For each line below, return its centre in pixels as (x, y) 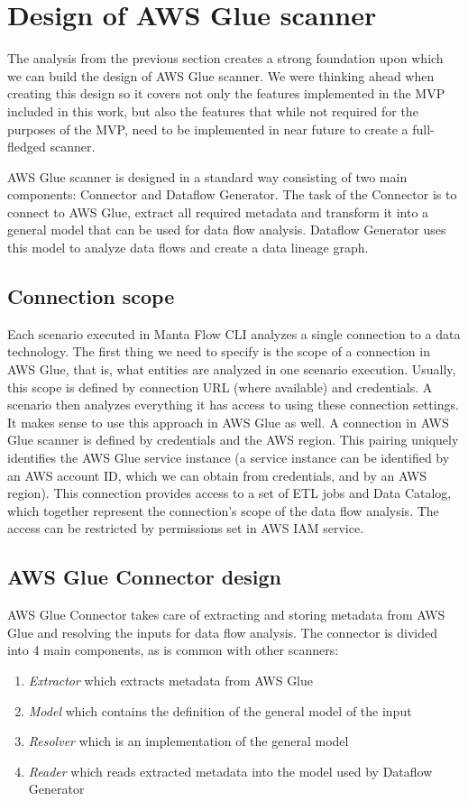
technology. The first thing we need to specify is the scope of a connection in (219, 351)
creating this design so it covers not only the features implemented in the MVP (226, 93)
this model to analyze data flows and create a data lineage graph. (188, 248)
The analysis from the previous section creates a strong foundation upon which (225, 58)
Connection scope (91, 296)
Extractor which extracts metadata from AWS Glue (171, 680)
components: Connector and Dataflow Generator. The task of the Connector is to (232, 194)
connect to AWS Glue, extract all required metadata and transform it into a (218, 212)
